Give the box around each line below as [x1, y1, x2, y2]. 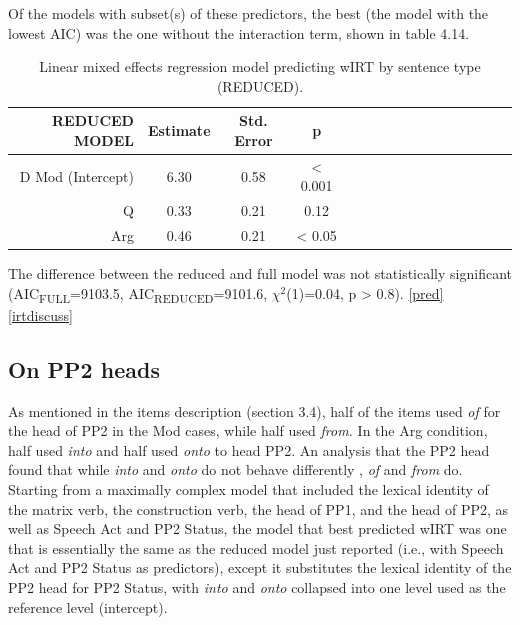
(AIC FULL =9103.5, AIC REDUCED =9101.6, [8, 282, 268, 306]
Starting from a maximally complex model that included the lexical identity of [8, 479, 489, 500]
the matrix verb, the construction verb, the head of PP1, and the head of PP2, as [8, 498, 509, 519]
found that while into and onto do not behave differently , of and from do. [8, 459, 463, 480]
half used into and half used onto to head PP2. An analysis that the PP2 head [8, 439, 490, 460]
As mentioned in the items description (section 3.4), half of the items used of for [8, 400, 501, 421]
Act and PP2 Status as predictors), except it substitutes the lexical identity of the [8, 557, 512, 578]
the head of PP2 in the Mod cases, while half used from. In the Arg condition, [8, 420, 488, 441]
